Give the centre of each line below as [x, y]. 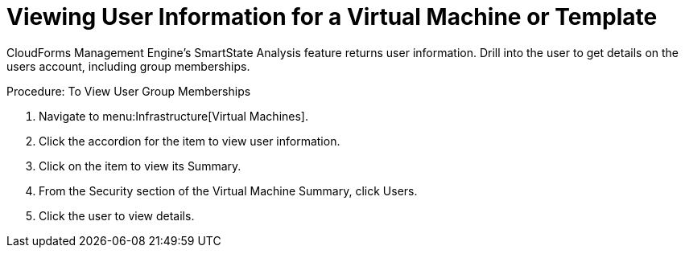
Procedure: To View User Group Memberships [129, 91]
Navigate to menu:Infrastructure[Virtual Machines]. [173, 116]
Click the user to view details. [117, 215]
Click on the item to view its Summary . [140, 166]
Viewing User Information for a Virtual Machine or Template [332, 17]
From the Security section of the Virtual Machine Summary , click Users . [228, 190]
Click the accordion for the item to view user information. [190, 141]
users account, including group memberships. [128, 66]
